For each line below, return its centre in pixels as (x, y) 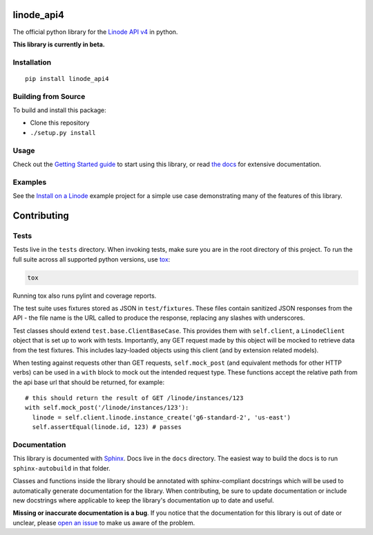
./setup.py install (63, 133)
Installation (32, 62)
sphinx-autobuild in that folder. (61, 468)
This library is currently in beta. (59, 44)
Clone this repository (60, 123)
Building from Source (49, 96)
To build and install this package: (59, 110)
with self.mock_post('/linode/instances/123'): (107, 408)
